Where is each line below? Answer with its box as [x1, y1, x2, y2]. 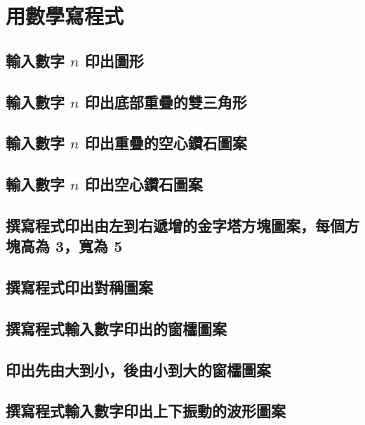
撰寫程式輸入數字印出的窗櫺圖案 [6, 317, 227, 339]
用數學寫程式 [6, 1, 124, 30]
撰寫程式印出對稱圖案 [6, 276, 153, 298]
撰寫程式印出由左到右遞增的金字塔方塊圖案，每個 [6, 214, 345, 236]
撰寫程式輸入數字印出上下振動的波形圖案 [6, 400, 286, 421]
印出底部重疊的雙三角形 [84, 90, 247, 112]
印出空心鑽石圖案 [84, 173, 203, 195]
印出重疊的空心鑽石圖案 [84, 132, 247, 154]
